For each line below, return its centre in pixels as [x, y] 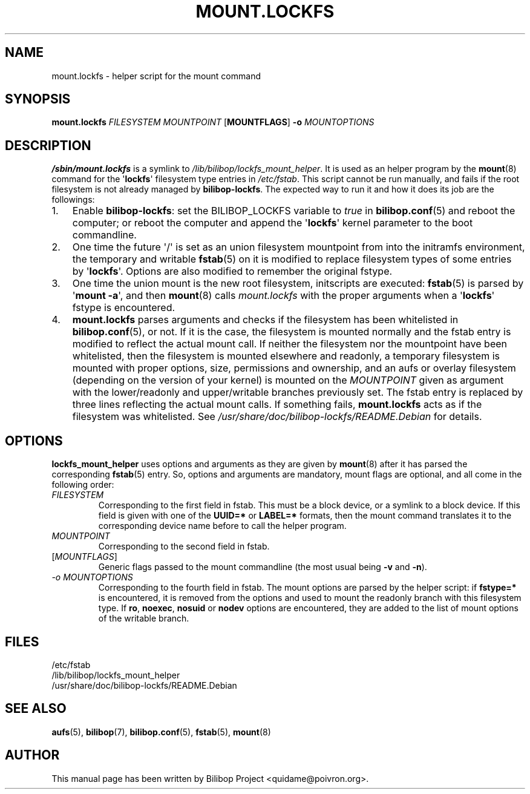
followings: [73, 200]
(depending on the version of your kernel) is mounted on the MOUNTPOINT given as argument [288, 380]
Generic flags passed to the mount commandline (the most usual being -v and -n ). [263, 567]
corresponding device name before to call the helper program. [222, 526]
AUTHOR [32, 755]
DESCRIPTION [48, 145]
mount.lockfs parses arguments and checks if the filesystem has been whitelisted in [265, 320]
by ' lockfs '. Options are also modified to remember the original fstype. [232, 271]
